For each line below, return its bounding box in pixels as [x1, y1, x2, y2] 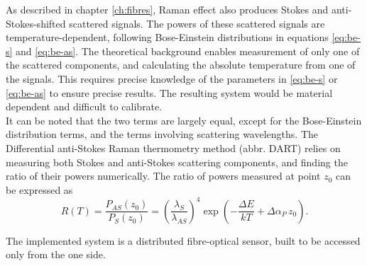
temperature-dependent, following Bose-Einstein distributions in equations [6, 30, 329, 45]
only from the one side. [6, 247, 106, 262]
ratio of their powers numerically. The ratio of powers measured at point [6, 168, 321, 183]
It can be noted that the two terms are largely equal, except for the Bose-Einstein [6, 112, 362, 127]
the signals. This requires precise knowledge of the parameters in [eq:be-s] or [6, 71, 338, 86]
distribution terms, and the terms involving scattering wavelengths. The [6, 127, 318, 141]
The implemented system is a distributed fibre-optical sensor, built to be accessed [6, 233, 361, 248]
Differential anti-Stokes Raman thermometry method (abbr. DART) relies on [6, 140, 341, 155]
